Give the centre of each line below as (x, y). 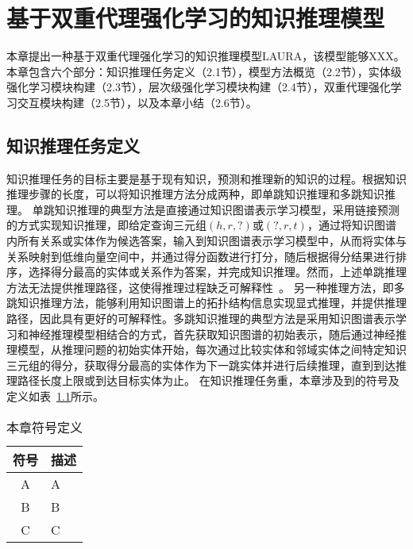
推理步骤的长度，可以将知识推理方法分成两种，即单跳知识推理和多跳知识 (195, 194)
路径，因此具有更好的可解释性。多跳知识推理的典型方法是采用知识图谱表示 (201, 319)
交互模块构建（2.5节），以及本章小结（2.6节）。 (137, 102)
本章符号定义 (45, 427)
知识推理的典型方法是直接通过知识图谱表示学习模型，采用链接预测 (227, 209)
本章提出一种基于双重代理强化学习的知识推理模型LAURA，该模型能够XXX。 (206, 56)
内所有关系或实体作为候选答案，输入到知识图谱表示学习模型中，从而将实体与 (206, 241)
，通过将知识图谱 (351, 225)
